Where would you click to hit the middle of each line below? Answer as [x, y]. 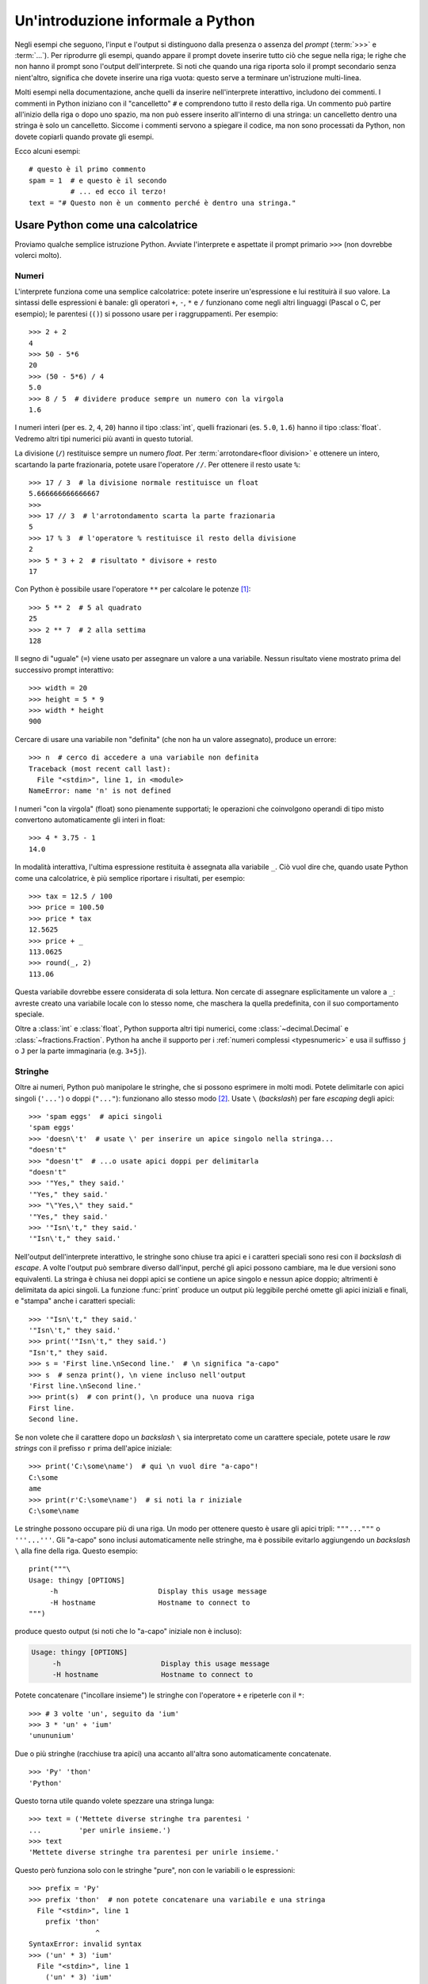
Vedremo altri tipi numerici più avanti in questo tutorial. [104, 438]
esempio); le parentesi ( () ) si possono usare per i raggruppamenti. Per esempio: [146, 313]
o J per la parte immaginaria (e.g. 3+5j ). [80, 1051]
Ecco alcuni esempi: [48, 152]
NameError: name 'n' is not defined [100, 791]
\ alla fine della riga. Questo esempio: [76, 1551]
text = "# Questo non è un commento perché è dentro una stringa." [162, 203]
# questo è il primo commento [88, 169]
